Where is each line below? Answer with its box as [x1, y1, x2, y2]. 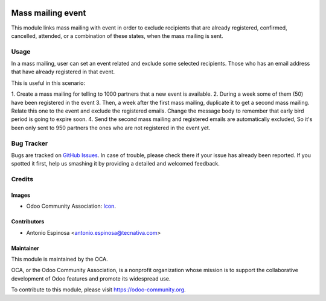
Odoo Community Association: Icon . [26, 202, 116, 210]
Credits [11, 175, 33, 184]
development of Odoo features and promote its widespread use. [11, 275, 171, 282]
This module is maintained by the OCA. [11, 256, 108, 263]
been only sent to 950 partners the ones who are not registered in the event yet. [11, 124, 211, 131]
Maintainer [11, 244, 39, 252]
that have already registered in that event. [11, 68, 115, 75]
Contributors [11, 218, 45, 225]
